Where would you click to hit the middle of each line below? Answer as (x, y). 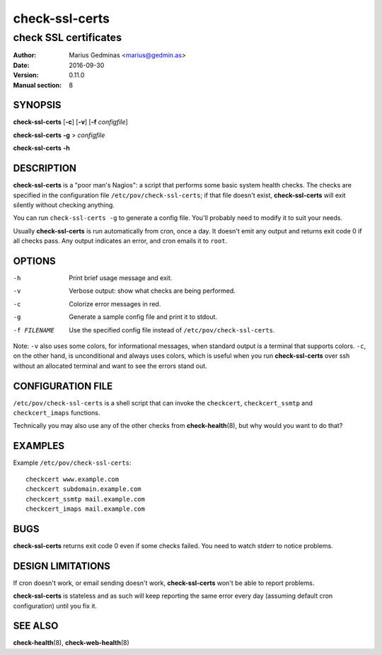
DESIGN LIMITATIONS (62, 566)
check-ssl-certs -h (42, 148)
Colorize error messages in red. (115, 303)
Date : (21, 65)
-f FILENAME (34, 330)
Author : (25, 55)
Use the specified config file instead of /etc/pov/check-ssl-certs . (172, 330)
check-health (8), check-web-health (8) (71, 643)
